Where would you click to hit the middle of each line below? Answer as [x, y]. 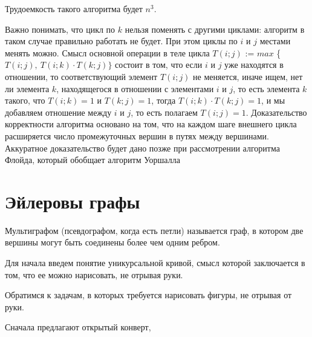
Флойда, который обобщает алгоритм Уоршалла [93, 160]
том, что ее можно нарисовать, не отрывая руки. [94, 274]
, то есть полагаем [164, 112]
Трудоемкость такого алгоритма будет [74, 8]
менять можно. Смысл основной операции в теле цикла [107, 52]
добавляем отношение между [58, 112]
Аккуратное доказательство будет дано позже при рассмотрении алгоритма [142, 148]
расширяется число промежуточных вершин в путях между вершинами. [137, 135]
